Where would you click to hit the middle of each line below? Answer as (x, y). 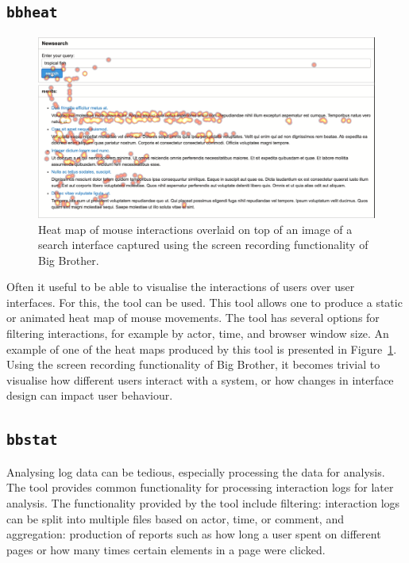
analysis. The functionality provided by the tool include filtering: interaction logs (203, 503)
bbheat (32, 13)
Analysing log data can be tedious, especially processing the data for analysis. (196, 471)
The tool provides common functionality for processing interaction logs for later (200, 487)
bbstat (32, 440)
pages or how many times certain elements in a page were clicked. (166, 549)
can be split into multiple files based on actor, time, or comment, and (175, 518)
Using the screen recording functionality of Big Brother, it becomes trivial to (193, 364)
